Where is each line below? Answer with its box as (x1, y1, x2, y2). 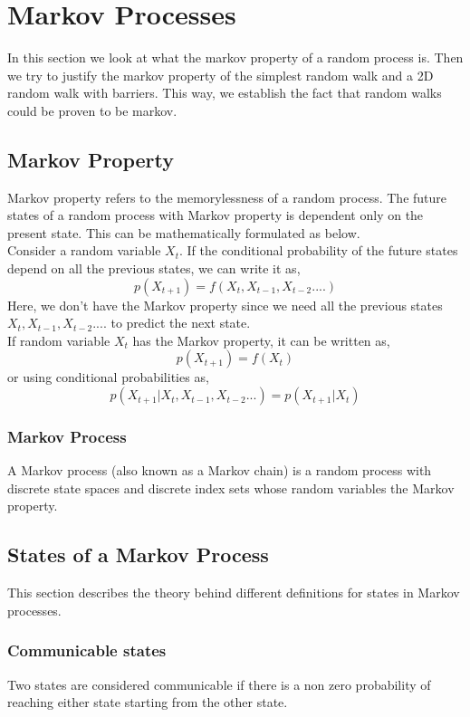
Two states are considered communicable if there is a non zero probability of (7, 674, 431, 693)
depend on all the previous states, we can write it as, (7, 259, 301, 278)
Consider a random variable (7, 241, 161, 260)
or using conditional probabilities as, (7, 368, 209, 387)
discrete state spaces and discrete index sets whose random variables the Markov (7, 478, 455, 497)
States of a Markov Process (7, 540, 269, 569)
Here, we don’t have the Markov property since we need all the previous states (7, 295, 443, 314)
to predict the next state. (110, 313, 251, 332)
